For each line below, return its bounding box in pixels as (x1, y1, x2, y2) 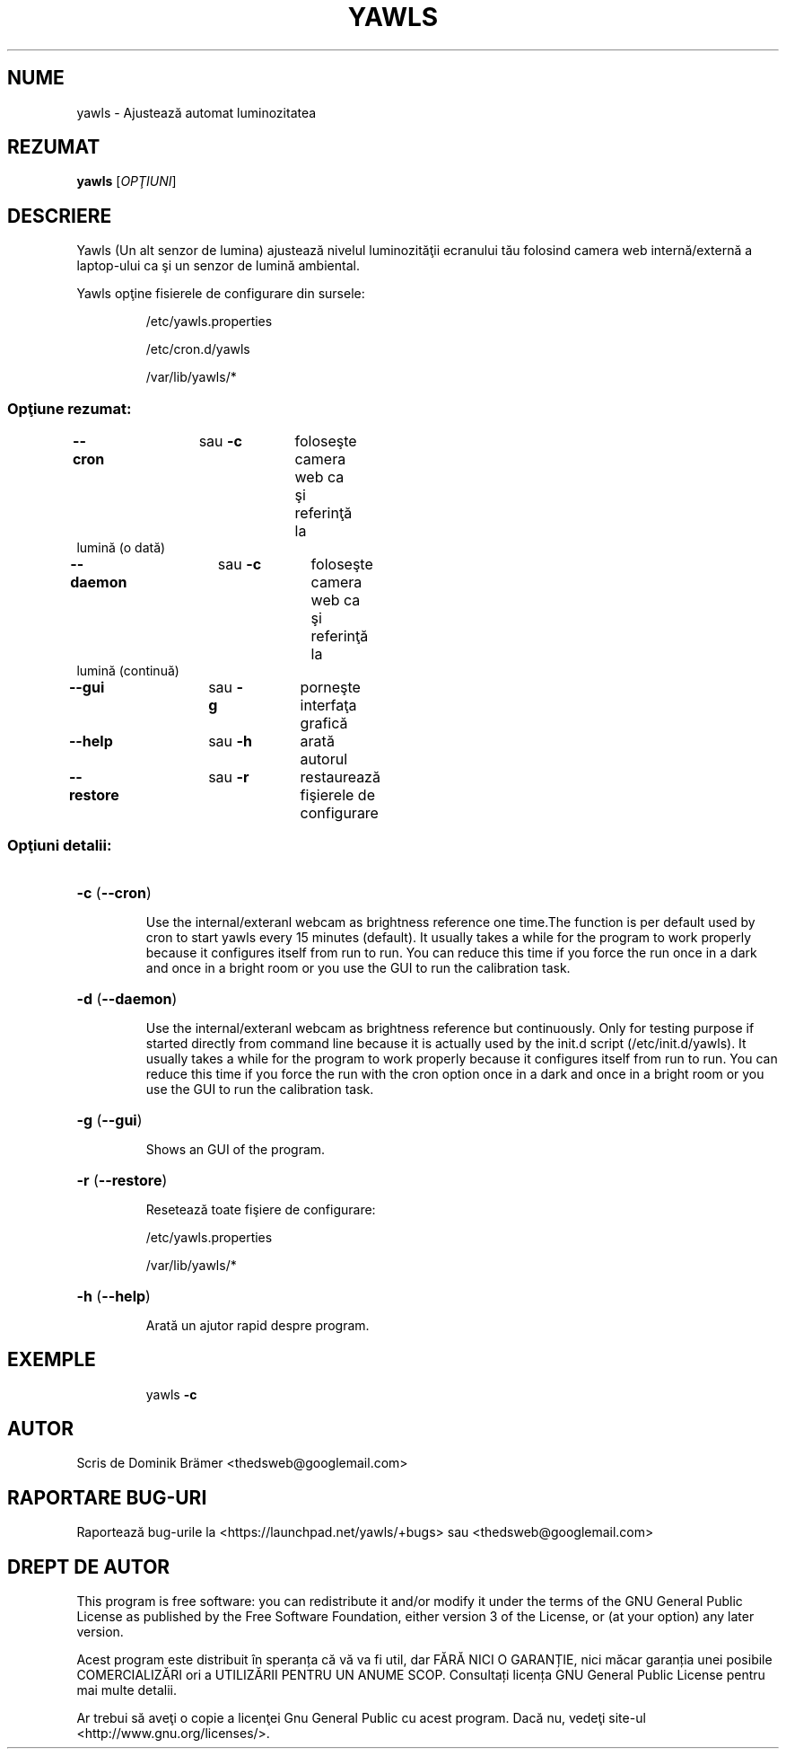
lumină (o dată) (76, 540, 166, 556)
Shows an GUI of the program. (145, 1141, 326, 1157)
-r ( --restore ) (76, 1170, 168, 1189)
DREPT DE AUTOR (7, 1555, 170, 1578)
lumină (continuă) (76, 663, 179, 679)
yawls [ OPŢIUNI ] (76, 173, 177, 190)
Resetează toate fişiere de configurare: (145, 1201, 376, 1217)
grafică (300, 714, 348, 733)
